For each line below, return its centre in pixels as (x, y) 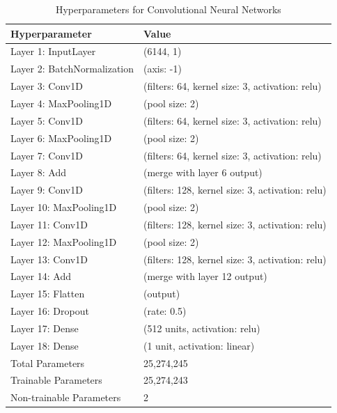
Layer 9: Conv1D (47, 190)
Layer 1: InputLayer (53, 51)
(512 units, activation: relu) (202, 328)
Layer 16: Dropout (50, 311)
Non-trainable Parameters (66, 397)
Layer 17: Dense (45, 328)
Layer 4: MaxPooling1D (61, 103)
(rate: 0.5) (165, 311)
